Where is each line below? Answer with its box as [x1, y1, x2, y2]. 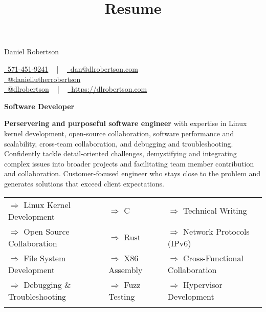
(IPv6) [167, 237, 191, 249]
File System [24, 252, 66, 264]
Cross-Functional [183, 252, 243, 264]
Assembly [108, 263, 143, 276]
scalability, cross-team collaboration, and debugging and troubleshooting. [4, 138, 233, 149]
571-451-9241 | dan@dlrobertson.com [7, 63, 138, 74]
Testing [108, 290, 135, 302]
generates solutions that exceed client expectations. [4, 178, 164, 189]
